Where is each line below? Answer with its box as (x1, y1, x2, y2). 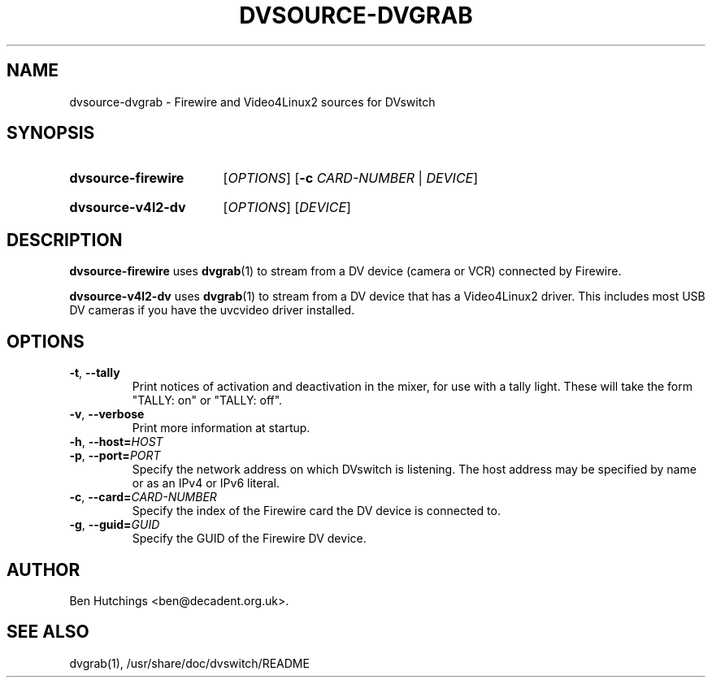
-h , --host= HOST (69, 435, 163, 449)
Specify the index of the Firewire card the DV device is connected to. (132, 504, 501, 518)
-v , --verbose (69, 407, 145, 422)
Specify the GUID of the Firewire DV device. (132, 531, 367, 546)
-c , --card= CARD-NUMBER (69, 490, 217, 504)
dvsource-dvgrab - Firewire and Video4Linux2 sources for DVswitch (69, 94, 436, 109)
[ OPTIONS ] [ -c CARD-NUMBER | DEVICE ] (223, 170, 479, 187)
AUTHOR (7, 559, 80, 580)
